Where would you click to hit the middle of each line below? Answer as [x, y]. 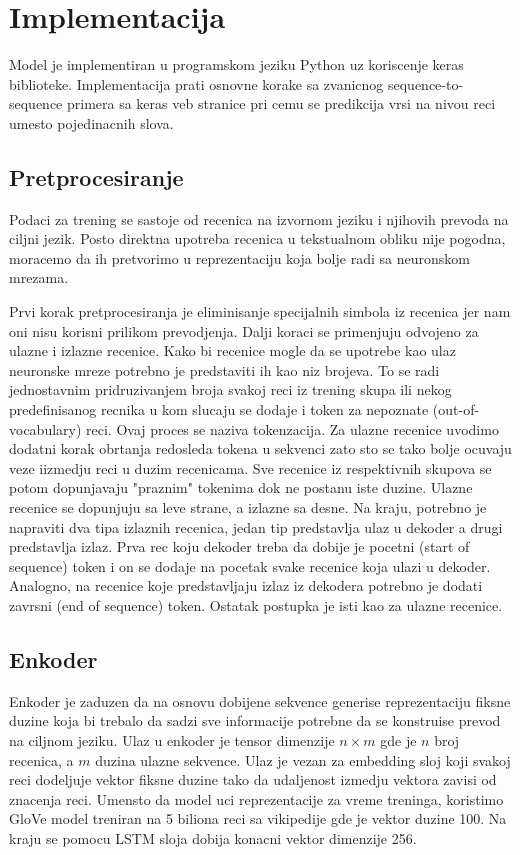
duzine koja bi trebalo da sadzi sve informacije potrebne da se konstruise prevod [255, 720]
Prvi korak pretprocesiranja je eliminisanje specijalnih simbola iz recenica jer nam [260, 311]
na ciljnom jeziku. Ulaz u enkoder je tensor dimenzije [172, 739]
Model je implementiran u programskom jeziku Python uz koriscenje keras [236, 64]
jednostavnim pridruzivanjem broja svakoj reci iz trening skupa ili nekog [230, 389]
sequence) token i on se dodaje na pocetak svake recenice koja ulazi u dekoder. [250, 565]
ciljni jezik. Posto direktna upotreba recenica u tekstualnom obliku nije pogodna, [257, 238]
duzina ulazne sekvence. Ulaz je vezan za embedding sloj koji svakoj [303, 759]
